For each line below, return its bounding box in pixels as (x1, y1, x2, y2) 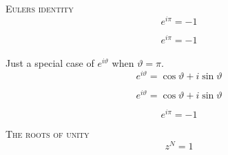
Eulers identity (6, 1, 74, 15)
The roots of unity (6, 127, 90, 141)
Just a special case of (6, 56, 94, 70)
